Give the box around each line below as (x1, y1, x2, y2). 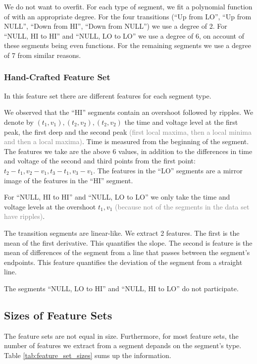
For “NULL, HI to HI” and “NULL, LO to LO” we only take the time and (4, 192, 230, 202)
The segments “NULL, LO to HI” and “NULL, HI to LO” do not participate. (4, 283, 239, 293)
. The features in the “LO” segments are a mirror (93, 165, 243, 175)
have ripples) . (4, 211, 45, 221)
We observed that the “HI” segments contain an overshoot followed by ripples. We (4, 107, 254, 117)
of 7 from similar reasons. (4, 50, 81, 60)
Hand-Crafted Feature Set (4, 71, 110, 83)
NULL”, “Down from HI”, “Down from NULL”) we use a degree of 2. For (4, 21, 227, 31)
